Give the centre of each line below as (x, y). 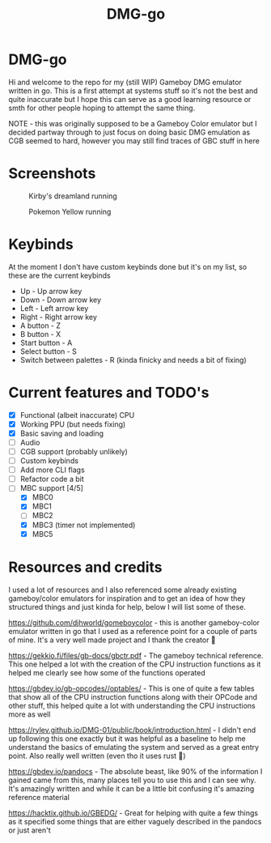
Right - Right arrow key (58, 317)
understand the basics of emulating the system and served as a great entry (134, 747)
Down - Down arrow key (61, 300)
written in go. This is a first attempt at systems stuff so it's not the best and (133, 91)
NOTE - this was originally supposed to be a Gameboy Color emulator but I (133, 123)
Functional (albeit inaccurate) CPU (77, 415)
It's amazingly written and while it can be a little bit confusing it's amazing (131, 788)
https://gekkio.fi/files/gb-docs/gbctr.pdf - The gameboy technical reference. (136, 655)
